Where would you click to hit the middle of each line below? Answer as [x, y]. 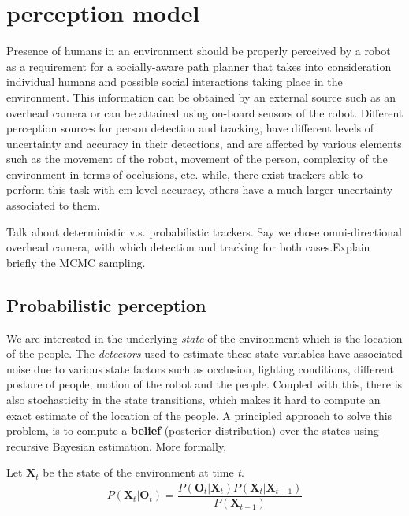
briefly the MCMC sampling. [76, 262]
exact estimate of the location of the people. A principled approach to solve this [199, 415]
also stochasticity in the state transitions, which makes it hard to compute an [193, 400]
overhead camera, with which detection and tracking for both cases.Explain [188, 247]
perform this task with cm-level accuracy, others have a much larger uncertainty [200, 189]
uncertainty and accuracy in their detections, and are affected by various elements [204, 143]
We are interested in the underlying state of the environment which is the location [204, 338]
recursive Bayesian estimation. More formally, [117, 445]
